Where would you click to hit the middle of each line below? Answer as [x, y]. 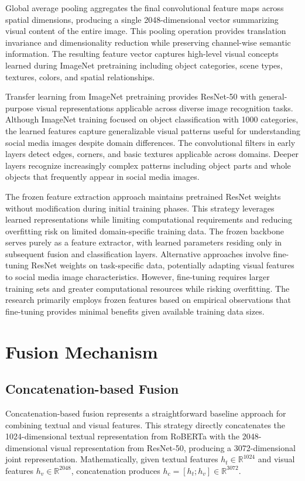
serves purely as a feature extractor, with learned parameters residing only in [144, 242]
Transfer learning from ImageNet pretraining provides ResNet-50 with [131, 96]
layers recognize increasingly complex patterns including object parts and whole [148, 165]
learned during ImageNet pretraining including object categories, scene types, [144, 65]
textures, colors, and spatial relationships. [80, 76]
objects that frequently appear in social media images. [102, 177]
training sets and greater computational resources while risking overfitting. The [148, 288]
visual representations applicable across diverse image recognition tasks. [165, 108]
